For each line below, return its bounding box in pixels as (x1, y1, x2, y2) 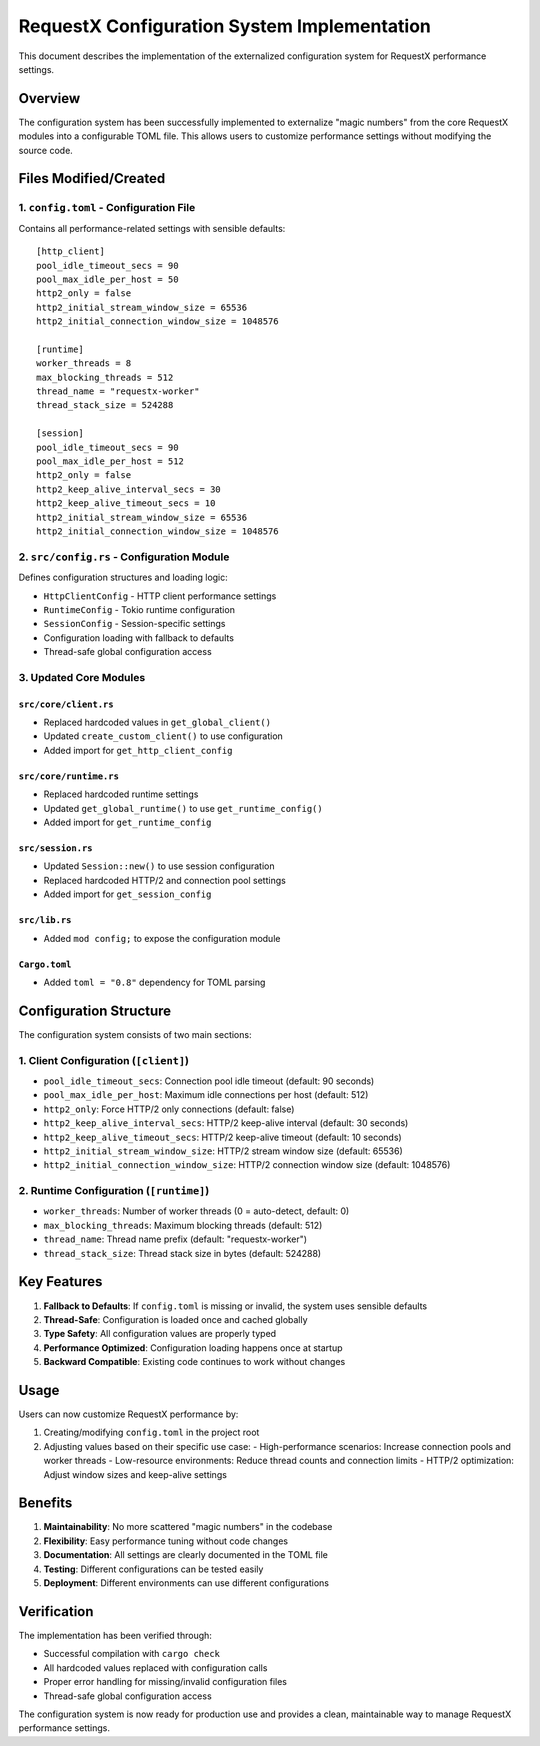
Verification (18, 1603, 94, 1620)
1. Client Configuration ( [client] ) (18, 1053, 190, 1067)
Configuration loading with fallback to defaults (43, 631, 235, 644)
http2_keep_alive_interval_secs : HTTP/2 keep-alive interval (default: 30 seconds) (43, 1117, 409, 1129)
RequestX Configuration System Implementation (18, 15, 432, 37)
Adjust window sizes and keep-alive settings (43, 1468, 227, 1480)
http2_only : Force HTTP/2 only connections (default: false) (43, 1103, 295, 1115)
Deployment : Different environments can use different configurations (43, 1577, 330, 1589)
